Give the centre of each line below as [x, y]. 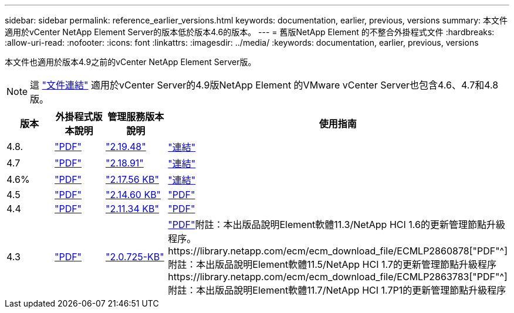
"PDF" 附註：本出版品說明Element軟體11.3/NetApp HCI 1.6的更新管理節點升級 [337, 224]
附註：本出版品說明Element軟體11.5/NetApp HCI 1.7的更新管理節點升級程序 [332, 264]
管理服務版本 [136, 117]
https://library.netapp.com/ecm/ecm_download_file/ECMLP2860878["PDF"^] [338, 251]
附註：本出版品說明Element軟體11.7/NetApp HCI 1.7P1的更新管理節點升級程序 [337, 290]
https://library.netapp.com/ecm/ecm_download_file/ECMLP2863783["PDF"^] [338, 277]
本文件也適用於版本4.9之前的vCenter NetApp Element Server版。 [131, 62]
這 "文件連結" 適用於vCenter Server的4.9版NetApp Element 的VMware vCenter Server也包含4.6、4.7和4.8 [264, 85]
